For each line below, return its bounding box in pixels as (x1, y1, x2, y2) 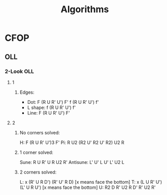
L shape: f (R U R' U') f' (27, 104, 76, 110)
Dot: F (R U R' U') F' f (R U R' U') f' (27, 99, 99, 105)
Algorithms (60, 4, 109, 15)
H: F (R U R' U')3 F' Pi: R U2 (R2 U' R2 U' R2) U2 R (19, 139, 125, 146)
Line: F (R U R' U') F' (27, 109, 70, 116)
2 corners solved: (19, 169, 57, 175)
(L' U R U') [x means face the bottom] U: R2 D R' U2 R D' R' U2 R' (19, 184, 156, 190)
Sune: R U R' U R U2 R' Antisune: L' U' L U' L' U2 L (19, 159, 125, 165)
